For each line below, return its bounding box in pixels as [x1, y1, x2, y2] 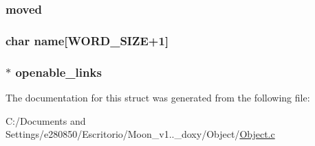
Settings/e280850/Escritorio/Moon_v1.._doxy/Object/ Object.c [6, 127, 275, 141]
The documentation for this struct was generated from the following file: [6, 90, 310, 104]
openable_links [15, 63, 102, 80]
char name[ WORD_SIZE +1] [6, 32, 169, 49]
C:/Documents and [6, 113, 86, 127]
